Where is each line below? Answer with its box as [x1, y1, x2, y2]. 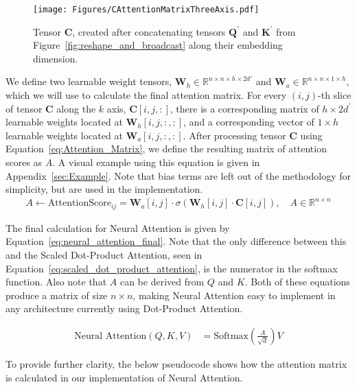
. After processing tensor [183, 128, 286, 142]
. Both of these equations [244, 274, 350, 289]
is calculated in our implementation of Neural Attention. [5, 370, 243, 384]
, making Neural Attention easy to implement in [133, 287, 336, 302]
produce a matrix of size [5, 287, 108, 302]
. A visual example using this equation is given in [52, 155, 260, 169]
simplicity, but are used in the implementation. [5, 182, 203, 196]
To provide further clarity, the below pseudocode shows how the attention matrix [5, 356, 347, 370]
